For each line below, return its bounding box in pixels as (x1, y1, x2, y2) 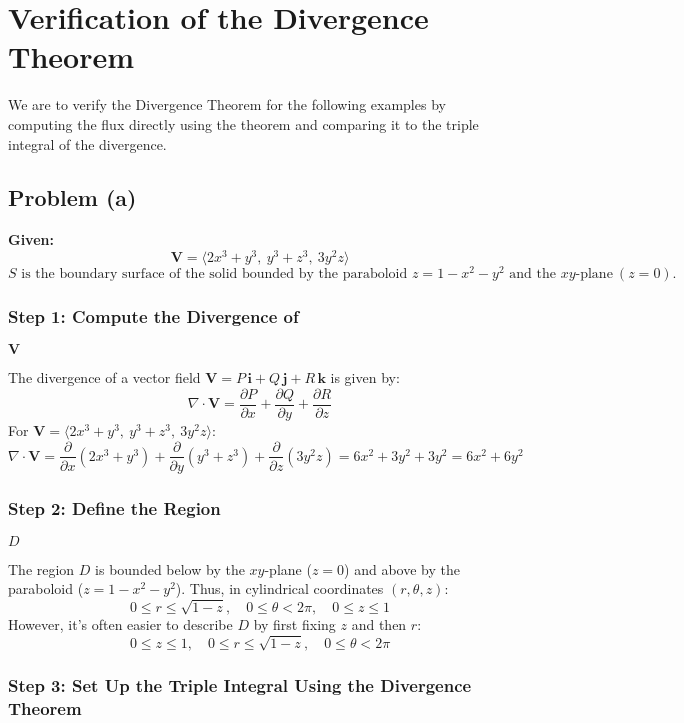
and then (351, 614, 407, 635)
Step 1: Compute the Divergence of (8, 303, 299, 328)
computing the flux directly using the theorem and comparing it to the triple (8, 113, 479, 134)
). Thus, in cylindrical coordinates (175, 578, 384, 599)
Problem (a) (8, 182, 137, 213)
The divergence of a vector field (8, 367, 201, 388)
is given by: (330, 367, 400, 388)
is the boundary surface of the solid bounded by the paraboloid (21, 267, 408, 282)
